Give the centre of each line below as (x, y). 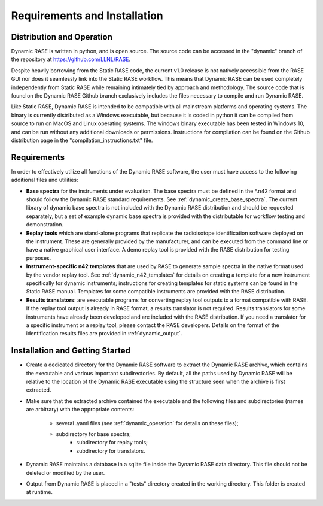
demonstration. (45, 225)
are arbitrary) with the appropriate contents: (80, 410)
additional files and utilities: (45, 180)
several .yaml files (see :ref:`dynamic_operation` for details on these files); (147, 423)
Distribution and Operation (62, 37)
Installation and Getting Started (71, 351)
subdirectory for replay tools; (112, 443)
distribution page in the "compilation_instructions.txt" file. (82, 140)
